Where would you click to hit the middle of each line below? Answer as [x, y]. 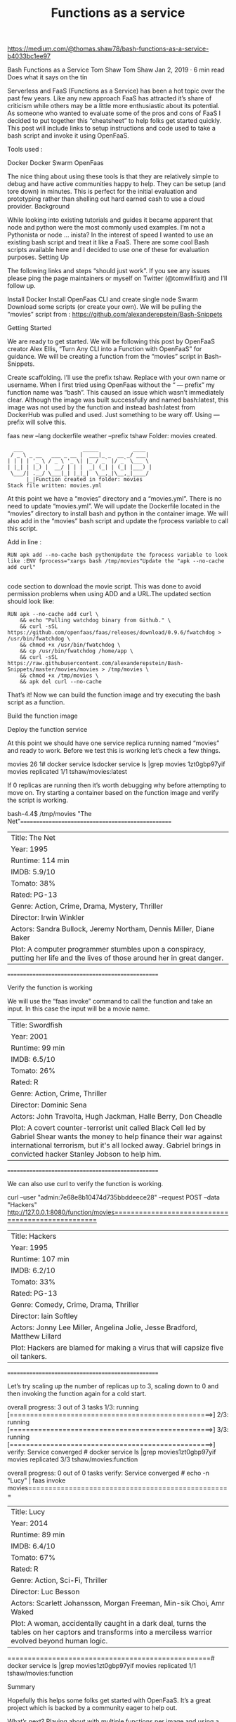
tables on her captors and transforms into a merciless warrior [112, 1632]
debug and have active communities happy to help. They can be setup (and [117, 184]
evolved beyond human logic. [59, 1641]
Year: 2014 [29, 1523]
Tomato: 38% [33, 883]
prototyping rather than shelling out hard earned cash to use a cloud [106, 199]
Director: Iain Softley [45, 1316]
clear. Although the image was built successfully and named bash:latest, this [118, 400]
